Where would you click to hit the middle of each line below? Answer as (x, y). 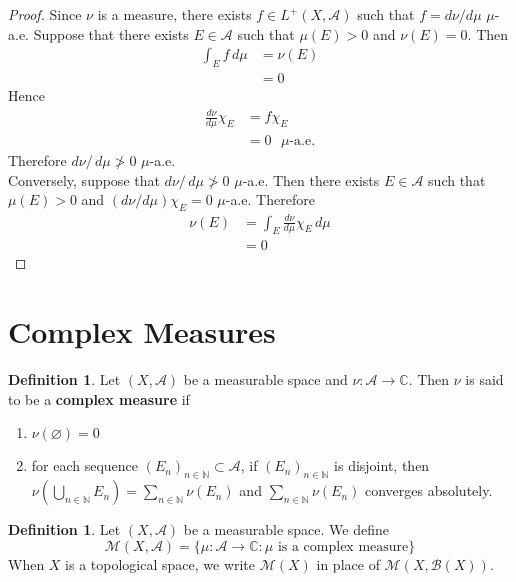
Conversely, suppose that (84, 179)
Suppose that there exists (111, 33)
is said (484, 379)
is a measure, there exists (174, 14)
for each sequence (85, 465)
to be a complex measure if (99, 398)
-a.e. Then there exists (311, 179)
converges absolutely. (428, 490)
